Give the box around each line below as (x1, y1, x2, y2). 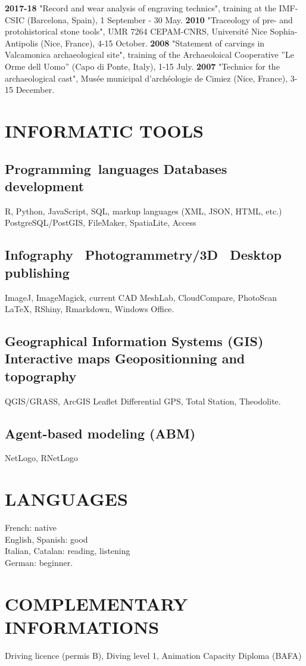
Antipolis (5, 36, 38, 49)
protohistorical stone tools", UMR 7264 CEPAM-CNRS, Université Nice (5, 25, 267, 38)
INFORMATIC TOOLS (5, 118, 204, 142)
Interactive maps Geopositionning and (5, 349, 245, 368)
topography (5, 366, 77, 385)
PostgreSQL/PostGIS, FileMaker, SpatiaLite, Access (5, 216, 196, 229)
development (5, 176, 85, 195)
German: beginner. (5, 556, 73, 568)
